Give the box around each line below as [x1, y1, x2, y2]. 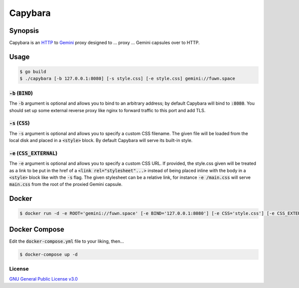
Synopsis [9, 26, 39, 35]
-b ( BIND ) [9, 90, 33, 97]
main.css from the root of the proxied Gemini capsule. [9, 181, 123, 187]
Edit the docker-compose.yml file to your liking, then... [9, 238, 124, 244]
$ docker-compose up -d [19, 252, 78, 257]
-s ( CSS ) [9, 120, 30, 127]
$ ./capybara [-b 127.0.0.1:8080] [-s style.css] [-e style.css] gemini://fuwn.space [19, 76, 235, 82]
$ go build [19, 69, 46, 75]
